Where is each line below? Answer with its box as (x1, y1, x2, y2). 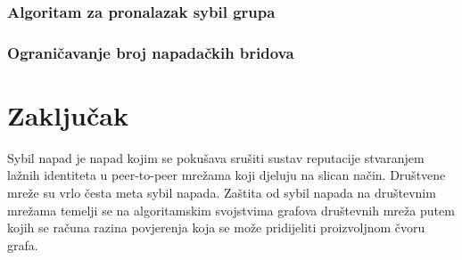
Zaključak (7, 96, 128, 133)
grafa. (7, 235, 38, 254)
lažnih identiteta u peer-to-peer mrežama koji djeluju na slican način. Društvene (7, 166, 446, 184)
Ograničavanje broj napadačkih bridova (7, 41, 294, 63)
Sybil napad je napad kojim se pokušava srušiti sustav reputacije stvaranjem (7, 148, 425, 167)
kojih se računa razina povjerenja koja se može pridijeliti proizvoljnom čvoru (7, 218, 425, 237)
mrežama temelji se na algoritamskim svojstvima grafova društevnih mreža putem (7, 200, 455, 219)
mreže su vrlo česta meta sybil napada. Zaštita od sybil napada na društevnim (7, 183, 436, 201)
